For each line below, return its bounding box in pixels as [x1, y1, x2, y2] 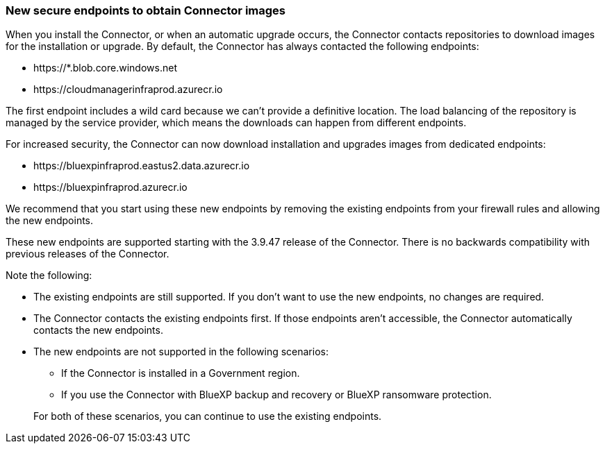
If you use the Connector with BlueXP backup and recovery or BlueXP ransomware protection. [61, 389, 492, 401]
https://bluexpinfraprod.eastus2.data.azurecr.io [33, 160, 250, 172]
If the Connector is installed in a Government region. [61, 367, 300, 380]
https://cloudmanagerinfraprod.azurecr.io [33, 83, 223, 96]
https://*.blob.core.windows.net [33, 62, 177, 74]
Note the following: [6, 269, 92, 282]
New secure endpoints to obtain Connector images [6, 3, 286, 17]
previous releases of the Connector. [6, 248, 169, 260]
